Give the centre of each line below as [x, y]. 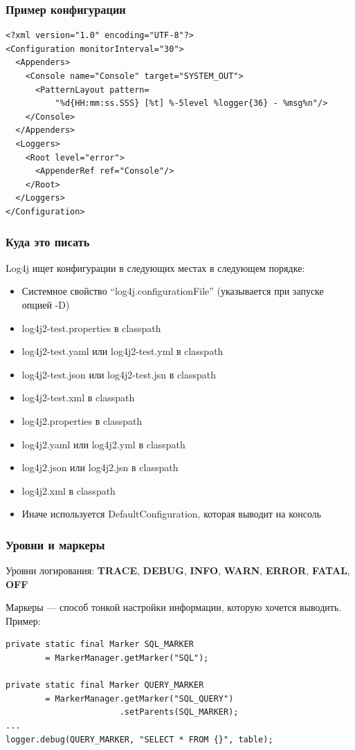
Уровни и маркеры [55, 544]
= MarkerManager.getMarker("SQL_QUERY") [139, 698]
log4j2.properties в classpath [82, 420]
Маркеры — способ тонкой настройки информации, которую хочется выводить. [174, 607]
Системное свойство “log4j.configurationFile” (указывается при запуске [173, 291]
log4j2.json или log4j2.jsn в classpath [100, 467]
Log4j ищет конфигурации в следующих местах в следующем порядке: [155, 267]
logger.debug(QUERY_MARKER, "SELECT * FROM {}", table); [139, 739]
